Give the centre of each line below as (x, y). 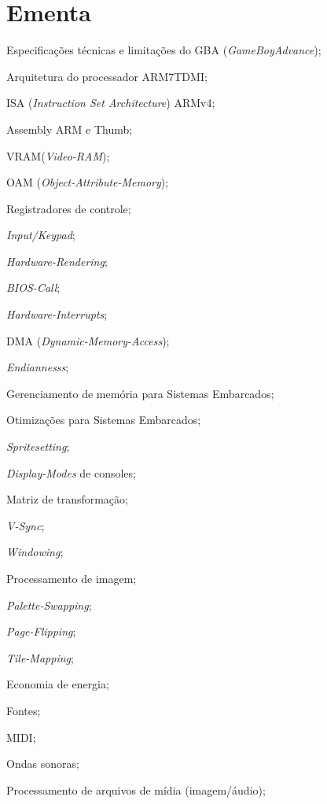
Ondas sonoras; (43, 763)
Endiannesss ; (38, 367)
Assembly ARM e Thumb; (70, 129)
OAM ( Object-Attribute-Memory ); (88, 182)
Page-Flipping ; (41, 631)
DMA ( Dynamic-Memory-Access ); (88, 340)
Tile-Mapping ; (40, 657)
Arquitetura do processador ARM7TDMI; (107, 76)
